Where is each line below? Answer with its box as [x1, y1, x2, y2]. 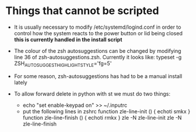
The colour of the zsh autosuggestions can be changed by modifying [13, 47, 181, 54]
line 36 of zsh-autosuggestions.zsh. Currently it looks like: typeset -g [13, 53, 182, 60]
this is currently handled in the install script [13, 36, 123, 43]
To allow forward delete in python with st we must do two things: [13, 90, 171, 97]
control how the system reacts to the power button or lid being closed [13, 29, 183, 36]
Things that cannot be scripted [5, 4, 160, 18]
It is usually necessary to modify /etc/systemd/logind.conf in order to [13, 23, 181, 31]
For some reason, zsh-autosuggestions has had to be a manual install [13, 72, 183, 80]
